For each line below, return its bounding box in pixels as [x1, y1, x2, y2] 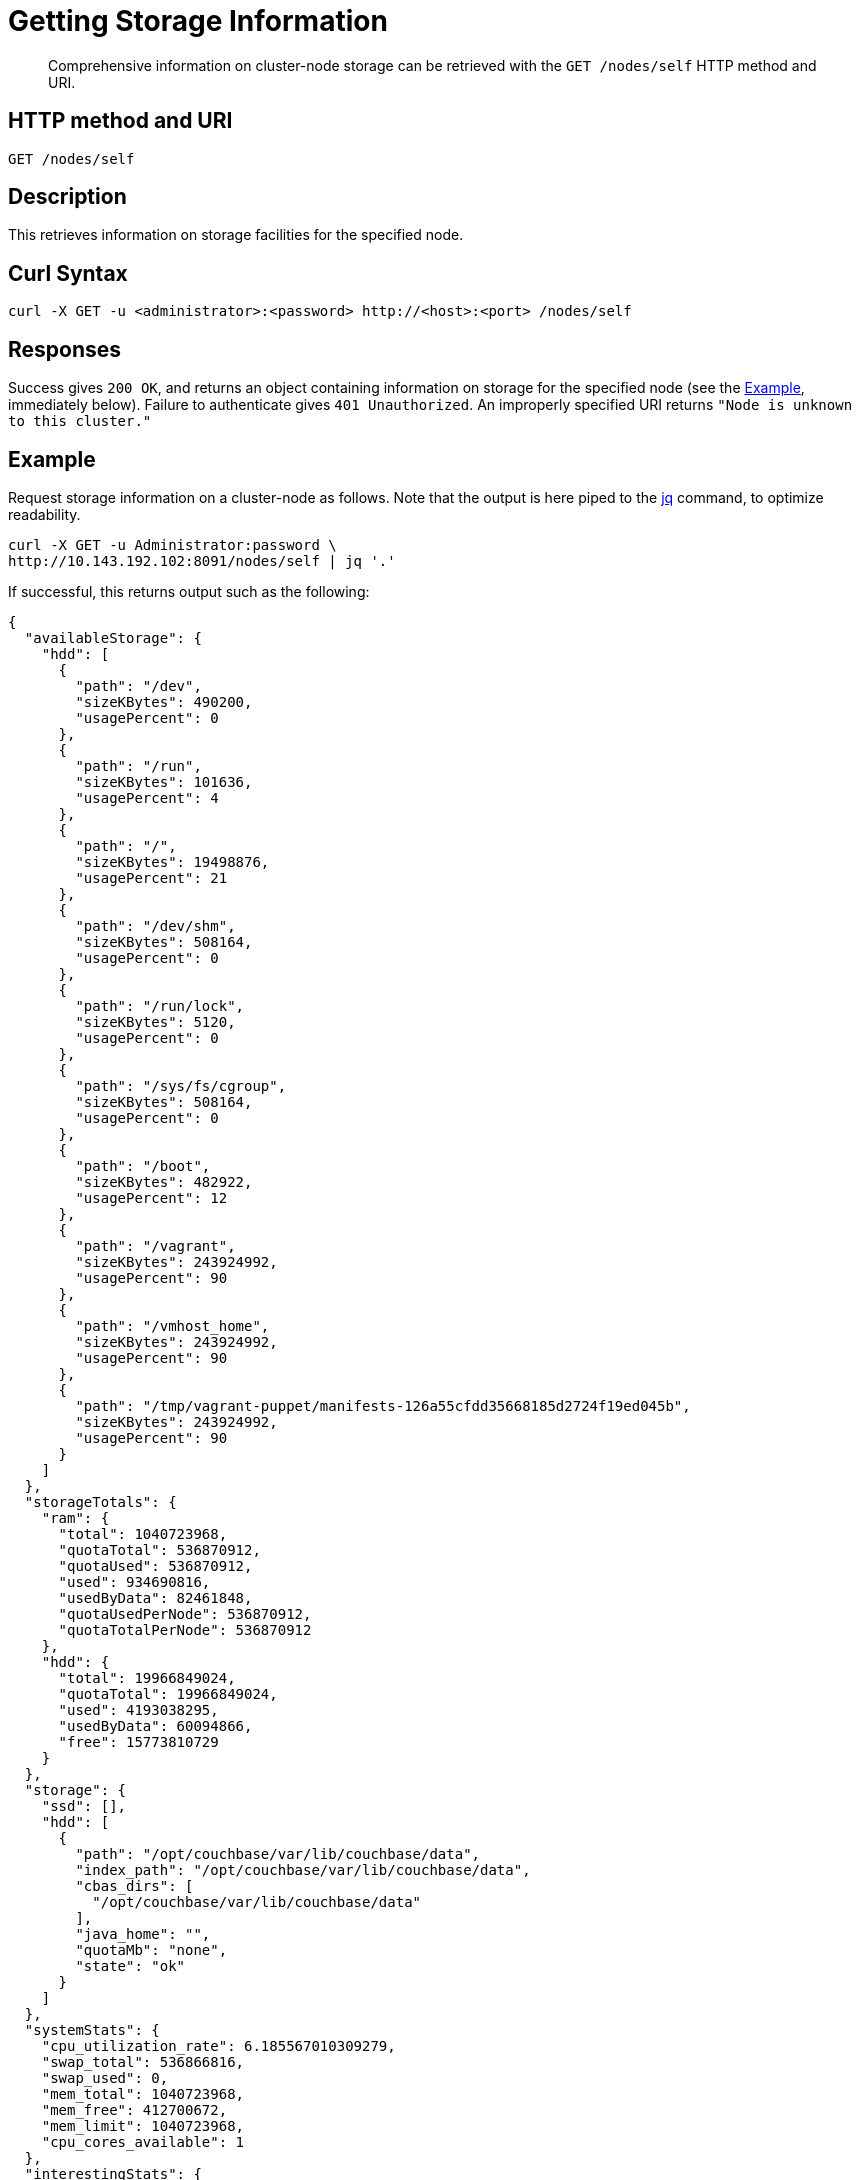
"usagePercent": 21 [75, 869, 228, 886]
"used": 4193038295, [58, 1701, 219, 1718]
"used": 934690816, [58, 1573, 211, 1590]
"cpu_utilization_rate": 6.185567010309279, [41, 2037, 396, 2054]
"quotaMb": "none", [75, 1941, 228, 1958]
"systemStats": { [24, 2021, 160, 2038]
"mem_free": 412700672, [41, 2101, 228, 2118]
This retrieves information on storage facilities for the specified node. [8, 226, 464, 244]
